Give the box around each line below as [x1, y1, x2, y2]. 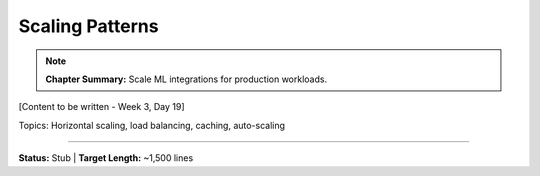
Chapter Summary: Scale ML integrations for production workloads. [45, 73, 328, 85]
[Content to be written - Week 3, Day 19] [18, 101, 185, 113]
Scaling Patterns [18, 15, 159, 37]
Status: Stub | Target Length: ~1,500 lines [18, 152, 194, 164]
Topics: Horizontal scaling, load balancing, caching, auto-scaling [18, 119, 285, 131]
